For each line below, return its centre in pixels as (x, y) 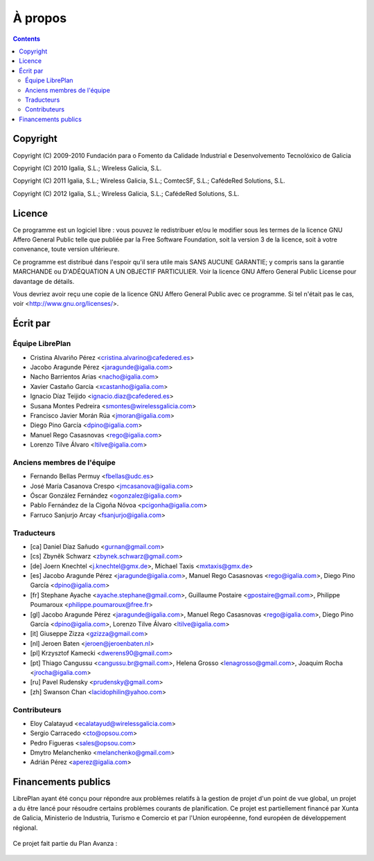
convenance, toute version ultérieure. (66, 249)
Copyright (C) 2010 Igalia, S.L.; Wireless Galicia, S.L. (87, 168)
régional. (25, 828)
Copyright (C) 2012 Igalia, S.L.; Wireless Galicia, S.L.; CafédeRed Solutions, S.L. (126, 193)
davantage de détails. (44, 281)
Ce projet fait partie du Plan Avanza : (65, 843)
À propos (40, 18)
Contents (27, 39)
